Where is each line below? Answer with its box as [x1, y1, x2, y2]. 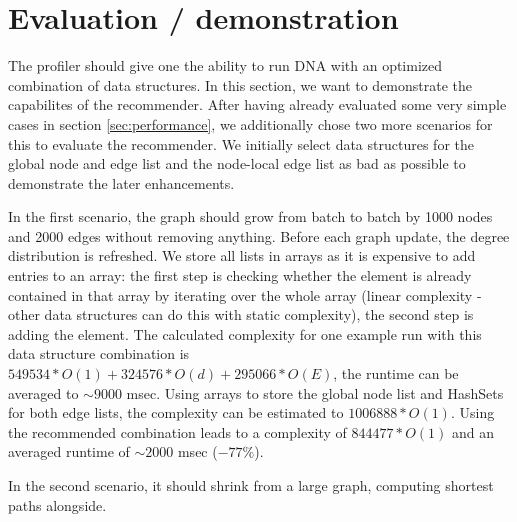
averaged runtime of [8, 441, 130, 462]
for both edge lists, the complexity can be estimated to [8, 402, 344, 423]
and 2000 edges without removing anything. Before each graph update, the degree [8, 225, 510, 246]
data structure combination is [8, 343, 190, 364]
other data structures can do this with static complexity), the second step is [8, 304, 474, 325]
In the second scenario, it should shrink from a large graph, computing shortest [8, 475, 494, 495]
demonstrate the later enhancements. [8, 172, 235, 193]
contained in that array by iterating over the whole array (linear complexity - [8, 284, 482, 305]
